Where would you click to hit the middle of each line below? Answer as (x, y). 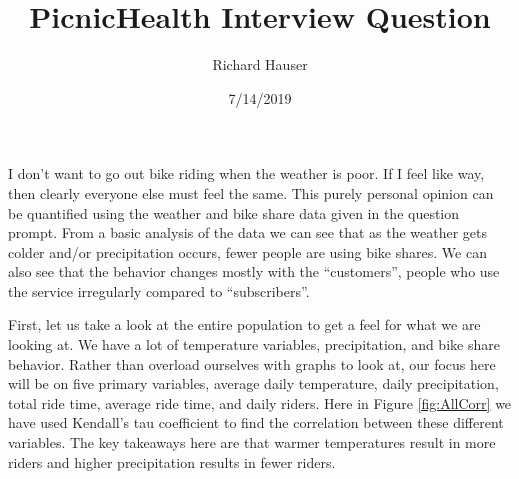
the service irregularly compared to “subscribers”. (159, 290)
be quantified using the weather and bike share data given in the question (234, 212)
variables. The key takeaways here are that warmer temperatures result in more (252, 442)
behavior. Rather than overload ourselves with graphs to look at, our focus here (252, 363)
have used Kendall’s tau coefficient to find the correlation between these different (256, 422)
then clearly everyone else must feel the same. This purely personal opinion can (251, 192)
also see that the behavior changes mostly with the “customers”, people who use (254, 271)
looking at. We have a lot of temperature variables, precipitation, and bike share (254, 344)
